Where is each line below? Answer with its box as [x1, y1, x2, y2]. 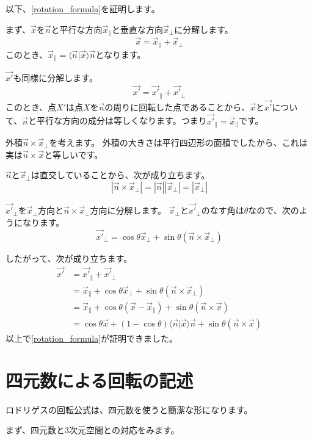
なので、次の [248, 204, 299, 217]
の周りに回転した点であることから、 [104, 100, 250, 113]
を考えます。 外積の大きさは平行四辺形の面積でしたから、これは [49, 136, 308, 149]
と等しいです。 [44, 148, 103, 160]
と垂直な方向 [112, 23, 164, 35]
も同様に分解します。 [13, 71, 98, 84]
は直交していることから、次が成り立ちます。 [31, 168, 210, 181]
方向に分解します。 [90, 204, 167, 217]
